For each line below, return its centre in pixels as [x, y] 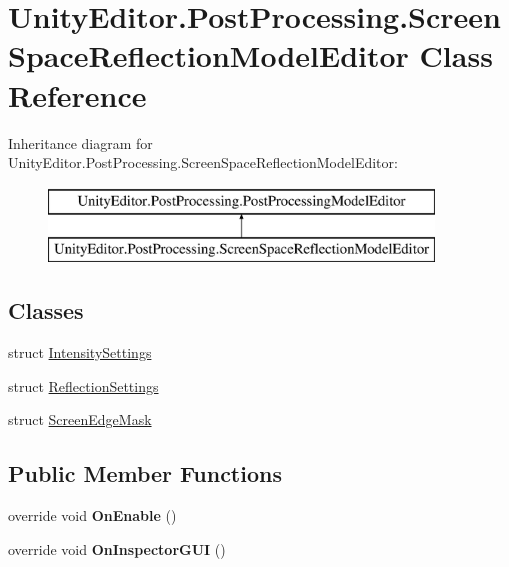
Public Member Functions [145, 473]
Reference [77, 94]
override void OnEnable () [92, 515]
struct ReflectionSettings [83, 385]
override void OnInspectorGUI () [117, 548]
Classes [46, 310]
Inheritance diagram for [80, 142]
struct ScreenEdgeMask [80, 419]
